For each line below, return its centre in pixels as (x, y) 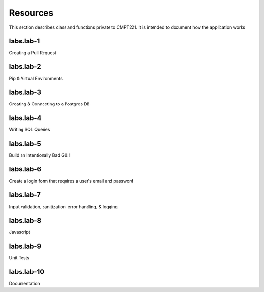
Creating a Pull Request (33, 53)
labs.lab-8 (25, 220)
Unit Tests (19, 258)
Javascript (20, 232)
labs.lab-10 (27, 272)
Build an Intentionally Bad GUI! (40, 155)
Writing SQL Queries (30, 130)
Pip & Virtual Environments (36, 79)
